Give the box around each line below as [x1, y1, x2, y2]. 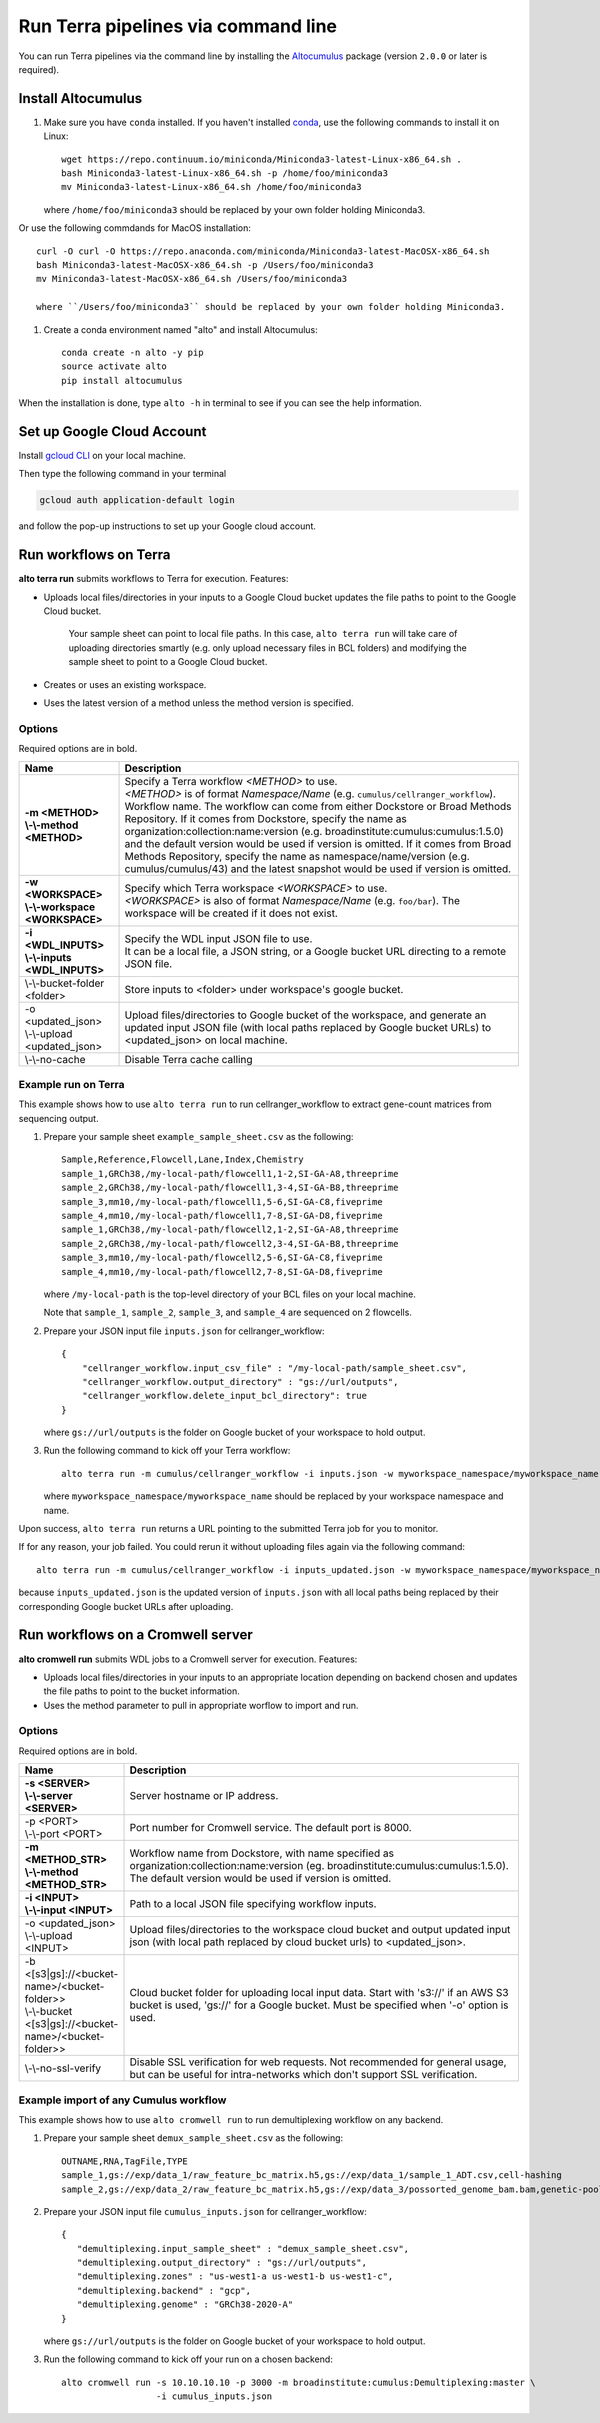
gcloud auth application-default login [39, 495, 235, 506]
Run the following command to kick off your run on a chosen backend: [43, 2353, 334, 2365]
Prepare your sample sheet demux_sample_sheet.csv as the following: [43, 2132, 344, 2144]
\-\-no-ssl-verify [24, 2061, 102, 2075]
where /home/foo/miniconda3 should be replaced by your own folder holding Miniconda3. [43, 203, 426, 215]
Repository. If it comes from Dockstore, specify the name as [124, 811, 407, 825]
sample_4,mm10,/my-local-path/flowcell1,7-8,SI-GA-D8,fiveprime [61, 1210, 384, 1222]
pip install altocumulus [61, 375, 183, 386]
